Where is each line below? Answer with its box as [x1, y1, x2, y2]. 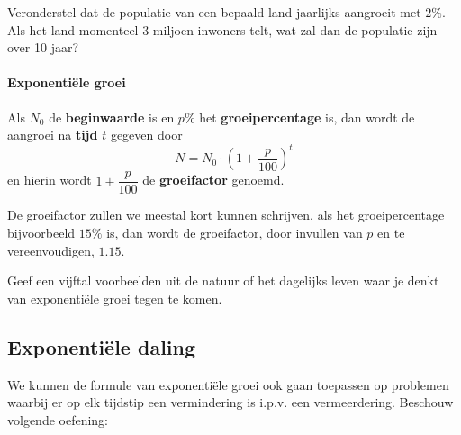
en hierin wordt [7, 170, 92, 189]
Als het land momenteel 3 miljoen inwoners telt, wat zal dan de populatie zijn [7, 20, 438, 39]
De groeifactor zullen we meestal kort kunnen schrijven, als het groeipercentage [7, 205, 445, 224]
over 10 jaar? [7, 38, 79, 57]
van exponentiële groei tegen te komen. [7, 288, 222, 307]
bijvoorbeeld [7, 222, 76, 241]
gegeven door [110, 125, 183, 144]
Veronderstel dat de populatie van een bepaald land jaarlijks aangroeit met [7, 3, 421, 21]
